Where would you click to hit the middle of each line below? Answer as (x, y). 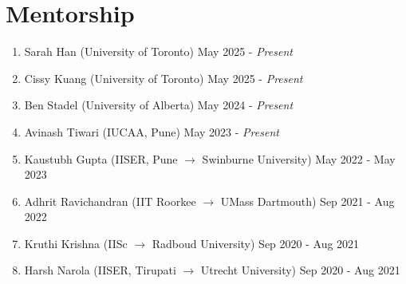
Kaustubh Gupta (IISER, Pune (101, 158)
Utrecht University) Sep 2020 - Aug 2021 (300, 270)
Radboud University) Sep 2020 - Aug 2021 (256, 243)
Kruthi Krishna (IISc (76, 243)
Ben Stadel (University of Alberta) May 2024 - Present (159, 105)
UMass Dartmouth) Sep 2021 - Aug (307, 201)
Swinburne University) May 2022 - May (299, 158)
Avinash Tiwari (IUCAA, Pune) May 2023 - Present (152, 131)
